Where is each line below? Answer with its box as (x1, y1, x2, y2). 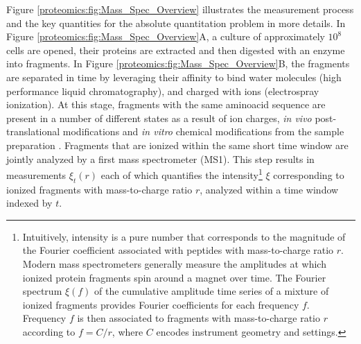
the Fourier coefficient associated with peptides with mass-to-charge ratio (22, 243, 334, 257)
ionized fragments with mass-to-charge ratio (6, 182, 193, 196)
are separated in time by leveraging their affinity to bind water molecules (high (6, 69, 342, 84)
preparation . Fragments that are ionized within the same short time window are (6, 137, 349, 152)
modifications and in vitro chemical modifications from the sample (62, 124, 344, 139)
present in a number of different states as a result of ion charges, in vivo (6, 110, 312, 125)
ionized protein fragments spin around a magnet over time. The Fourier (22, 270, 326, 284)
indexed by (6, 196, 53, 210)
